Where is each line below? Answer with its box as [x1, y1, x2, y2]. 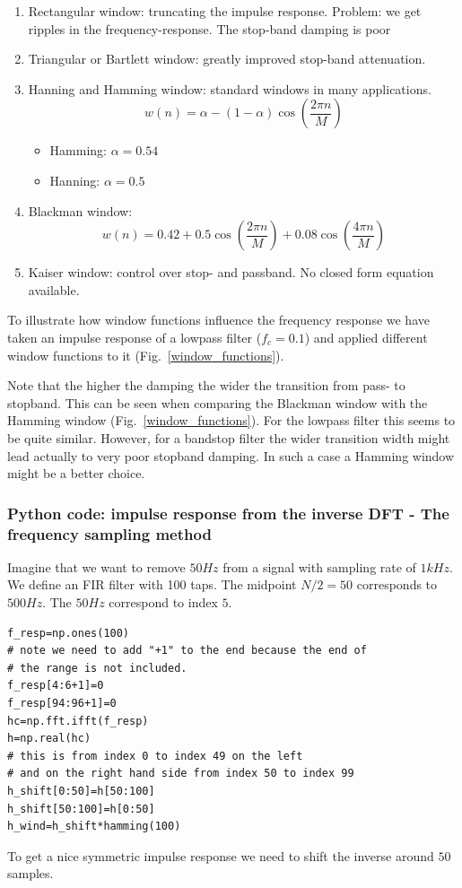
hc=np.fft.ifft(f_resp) [7, 714, 149, 727]
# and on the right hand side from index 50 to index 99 [7, 767, 354, 780]
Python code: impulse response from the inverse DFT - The [7, 501, 449, 524]
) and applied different [304, 327, 428, 346]
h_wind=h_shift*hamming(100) [7, 820, 181, 833]
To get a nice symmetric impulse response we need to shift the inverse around [7, 846, 434, 865]
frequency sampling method [7, 522, 212, 544]
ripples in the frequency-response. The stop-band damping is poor [28, 19, 391, 38]
